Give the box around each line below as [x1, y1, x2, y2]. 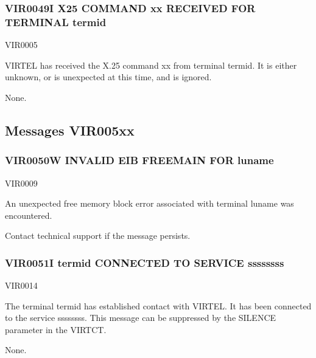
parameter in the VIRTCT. [5, 323, 107, 336]
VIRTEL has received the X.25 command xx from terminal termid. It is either [5, 58, 297, 71]
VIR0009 [5, 176, 38, 189]
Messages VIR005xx [5, 120, 135, 139]
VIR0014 [5, 279, 38, 292]
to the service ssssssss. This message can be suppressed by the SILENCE [5, 311, 276, 324]
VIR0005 [5, 38, 38, 51]
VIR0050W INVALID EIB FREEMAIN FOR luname [5, 153, 274, 168]
